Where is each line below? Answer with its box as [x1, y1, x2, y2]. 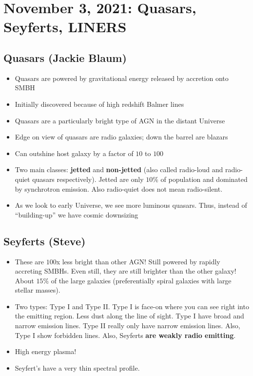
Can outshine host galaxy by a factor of [15, 148, 134, 158]
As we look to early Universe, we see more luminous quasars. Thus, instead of [15, 200, 247, 210]
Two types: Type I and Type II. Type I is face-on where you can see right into [15, 301, 249, 311]
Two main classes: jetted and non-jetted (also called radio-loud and [15, 164, 223, 175]
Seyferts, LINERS [3, 17, 127, 37]
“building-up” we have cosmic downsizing [15, 209, 138, 219]
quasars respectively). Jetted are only [32, 174, 144, 184]
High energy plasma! [15, 346, 77, 356]
